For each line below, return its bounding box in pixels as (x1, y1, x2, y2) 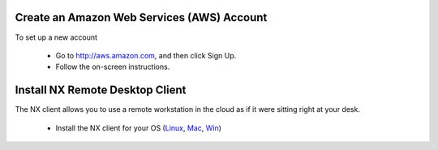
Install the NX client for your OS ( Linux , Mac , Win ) (55, 122, 222, 133)
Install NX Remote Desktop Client (15, 84, 187, 97)
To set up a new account (15, 32, 97, 42)
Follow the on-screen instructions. (55, 62, 170, 72)
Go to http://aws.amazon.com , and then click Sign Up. (55, 50, 237, 60)
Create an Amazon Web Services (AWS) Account (15, 11, 268, 24)
